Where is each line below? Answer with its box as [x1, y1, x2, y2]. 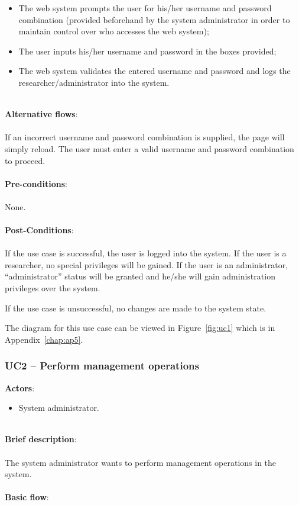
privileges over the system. [5, 282, 100, 294]
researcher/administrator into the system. [18, 76, 170, 88]
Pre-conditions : [5, 177, 67, 189]
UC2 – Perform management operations [5, 358, 199, 373]
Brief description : [5, 433, 77, 445]
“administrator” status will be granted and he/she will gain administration [5, 270, 275, 282]
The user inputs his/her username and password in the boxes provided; [18, 44, 277, 57]
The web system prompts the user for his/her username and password [18, 2, 272, 14]
